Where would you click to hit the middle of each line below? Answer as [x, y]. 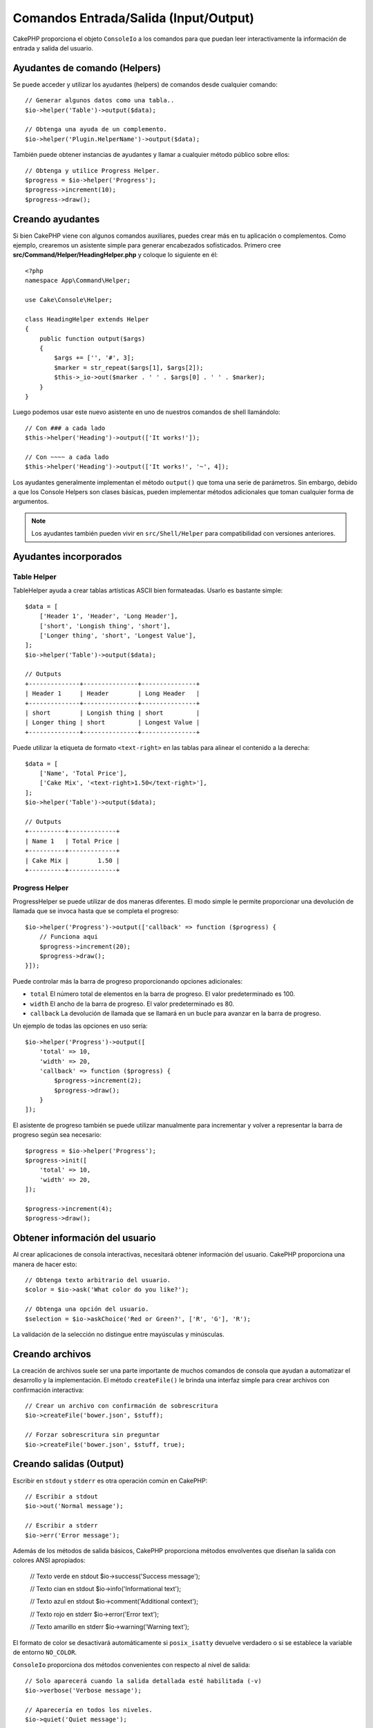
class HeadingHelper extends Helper [87, 319]
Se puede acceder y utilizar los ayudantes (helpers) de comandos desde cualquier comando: [145, 84]
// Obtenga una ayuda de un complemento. [96, 129]
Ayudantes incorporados [67, 557]
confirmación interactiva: [48, 1390]
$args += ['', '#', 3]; [94, 358]
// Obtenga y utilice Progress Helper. [93, 170]
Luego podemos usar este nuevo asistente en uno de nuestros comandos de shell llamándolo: [147, 412]
